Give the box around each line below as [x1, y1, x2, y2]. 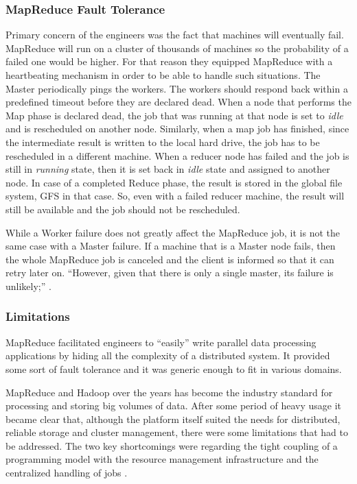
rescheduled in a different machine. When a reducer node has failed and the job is [5, 148, 349, 162]
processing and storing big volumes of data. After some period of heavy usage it [5, 398, 342, 413]
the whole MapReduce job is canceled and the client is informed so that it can [5, 252, 334, 266]
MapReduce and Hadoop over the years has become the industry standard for [5, 385, 333, 399]
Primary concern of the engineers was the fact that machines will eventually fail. [5, 27, 344, 42]
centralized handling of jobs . [5, 465, 128, 480]
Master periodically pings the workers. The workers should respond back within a [5, 81, 348, 95]
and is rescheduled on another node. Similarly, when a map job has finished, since [5, 121, 349, 136]
